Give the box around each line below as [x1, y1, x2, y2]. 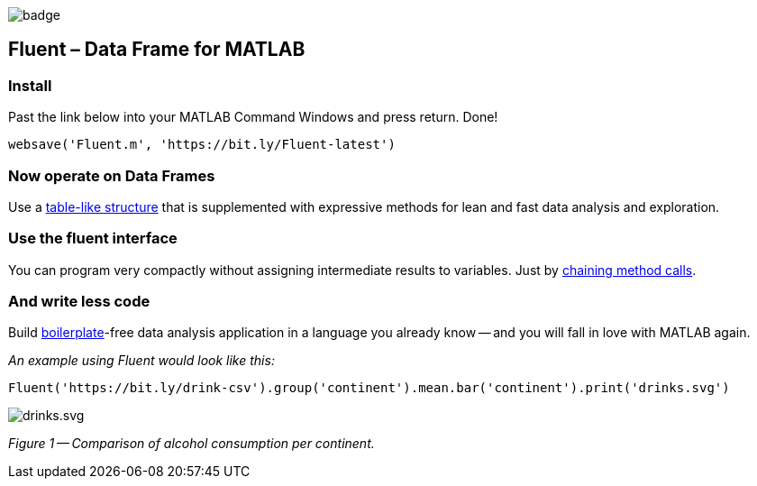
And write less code [8, 292, 150, 311]
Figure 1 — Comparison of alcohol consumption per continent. [8, 436, 375, 452]
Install [8, 76, 52, 95]
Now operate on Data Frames [8, 166, 215, 185]
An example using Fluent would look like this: [8, 353, 275, 369]
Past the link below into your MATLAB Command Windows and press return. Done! [8, 109, 498, 125]
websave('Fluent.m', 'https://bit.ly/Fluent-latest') [8, 137, 396, 152]
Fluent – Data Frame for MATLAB [8, 38, 306, 61]
